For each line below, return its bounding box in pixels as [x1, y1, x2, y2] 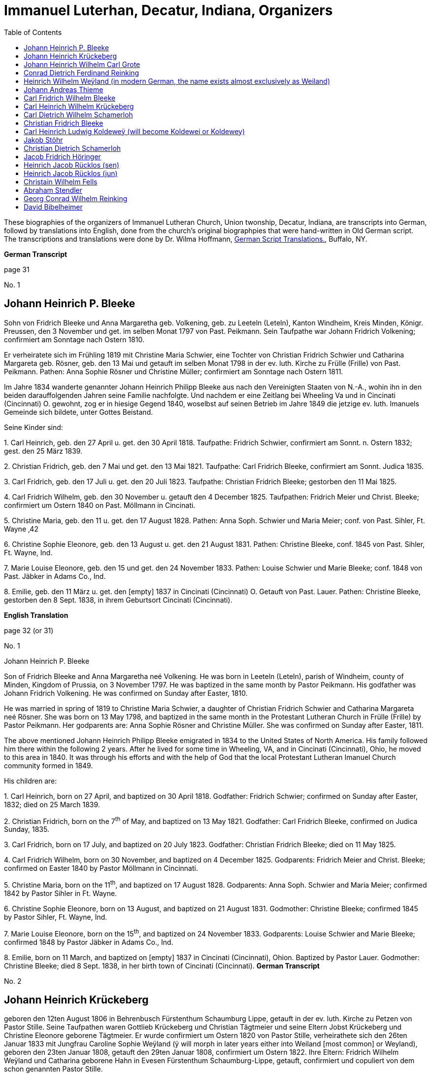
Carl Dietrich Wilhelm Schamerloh [24, 110, 133, 119]
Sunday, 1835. [4, 825, 49, 834]
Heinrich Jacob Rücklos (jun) [24, 169, 118, 178]
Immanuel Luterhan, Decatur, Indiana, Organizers [4, 2, 333, 19]
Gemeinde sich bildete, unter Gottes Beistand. [4, 407, 153, 416]
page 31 [4, 265, 30, 274]
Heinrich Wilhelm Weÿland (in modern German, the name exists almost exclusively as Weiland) [24, 76, 331, 85]
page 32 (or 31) [4, 626, 54, 635]
